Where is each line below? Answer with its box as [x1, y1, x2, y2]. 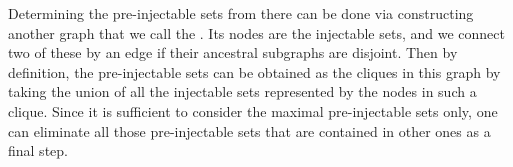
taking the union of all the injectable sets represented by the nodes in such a [8, 81, 477, 102]
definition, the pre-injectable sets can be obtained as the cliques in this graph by [8, 61, 501, 82]
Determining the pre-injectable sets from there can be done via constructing [8, 3, 474, 23]
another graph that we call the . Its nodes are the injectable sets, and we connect [8, 22, 505, 43]
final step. [8, 140, 68, 161]
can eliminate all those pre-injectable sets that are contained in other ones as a [8, 120, 491, 141]
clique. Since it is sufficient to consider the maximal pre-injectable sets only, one [8, 100, 498, 121]
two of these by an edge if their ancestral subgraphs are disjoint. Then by [8, 42, 458, 63]
